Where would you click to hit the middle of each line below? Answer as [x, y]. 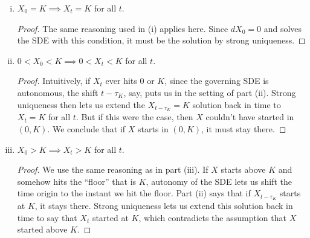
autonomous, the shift [58, 92]
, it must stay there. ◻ [244, 129]
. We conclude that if [86, 129]
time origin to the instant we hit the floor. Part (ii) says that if [134, 193]
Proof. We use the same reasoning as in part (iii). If [113, 169]
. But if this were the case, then [134, 117]
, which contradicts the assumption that [212, 217]
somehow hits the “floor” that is [77, 181]
